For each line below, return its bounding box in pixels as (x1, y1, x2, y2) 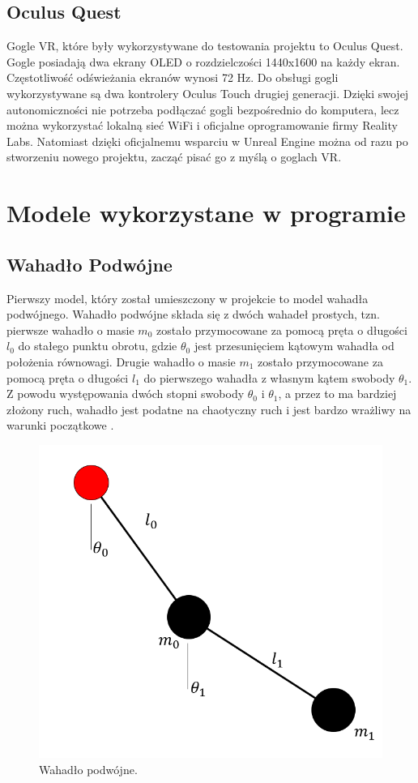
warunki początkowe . (6, 417, 114, 434)
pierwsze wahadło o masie (6, 321, 134, 338)
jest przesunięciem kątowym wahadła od (194, 337, 395, 354)
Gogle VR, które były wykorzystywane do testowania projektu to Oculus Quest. (6, 37, 403, 54)
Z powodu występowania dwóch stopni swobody (6, 385, 245, 402)
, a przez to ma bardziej (278, 385, 397, 402)
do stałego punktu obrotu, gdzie (18, 337, 177, 354)
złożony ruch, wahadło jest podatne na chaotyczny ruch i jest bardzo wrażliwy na (6, 400, 412, 417)
